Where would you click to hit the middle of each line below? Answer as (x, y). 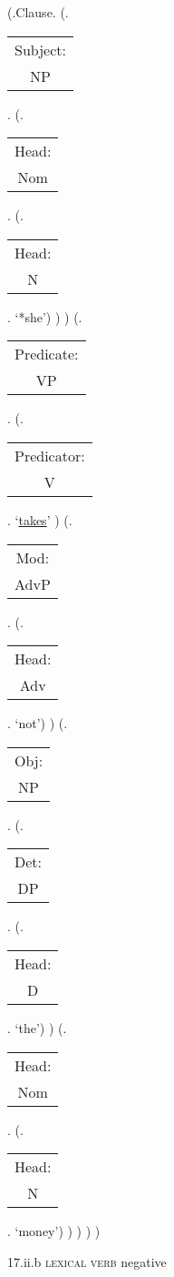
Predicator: (50, 455)
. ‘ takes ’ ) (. (40, 519)
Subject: (40, 49)
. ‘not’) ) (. (38, 723)
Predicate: (47, 354)
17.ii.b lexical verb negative (87, 1261)
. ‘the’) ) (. (37, 1027)
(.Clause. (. (38, 12)
